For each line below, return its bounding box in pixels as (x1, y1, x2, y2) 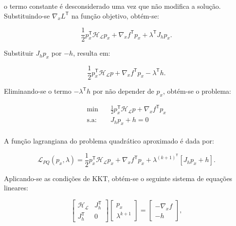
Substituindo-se (4, 10, 50, 21)
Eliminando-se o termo (4, 86, 72, 96)
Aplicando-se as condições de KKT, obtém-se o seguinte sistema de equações (4, 173, 233, 183)
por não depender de (92, 86, 154, 96)
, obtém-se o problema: (163, 86, 231, 96)
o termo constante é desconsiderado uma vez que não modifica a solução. (4, 1, 221, 11)
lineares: (4, 183, 28, 193)
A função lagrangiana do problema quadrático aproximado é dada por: (4, 136, 214, 146)
